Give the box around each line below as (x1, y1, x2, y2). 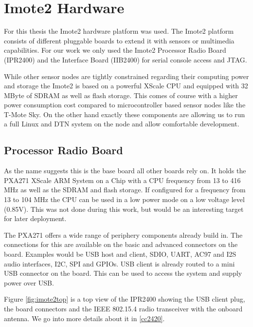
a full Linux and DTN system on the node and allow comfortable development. (4, 119, 239, 129)
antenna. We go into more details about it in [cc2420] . (4, 313, 165, 323)
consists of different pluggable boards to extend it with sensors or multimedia (4, 35, 235, 45)
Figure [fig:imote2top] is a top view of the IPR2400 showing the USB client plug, (4, 294, 245, 304)
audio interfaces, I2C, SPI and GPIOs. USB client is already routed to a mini (4, 258, 235, 268)
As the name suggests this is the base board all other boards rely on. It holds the (4, 165, 246, 176)
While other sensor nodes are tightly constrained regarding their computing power (4, 71, 249, 81)
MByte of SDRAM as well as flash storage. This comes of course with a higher (4, 90, 238, 100)
